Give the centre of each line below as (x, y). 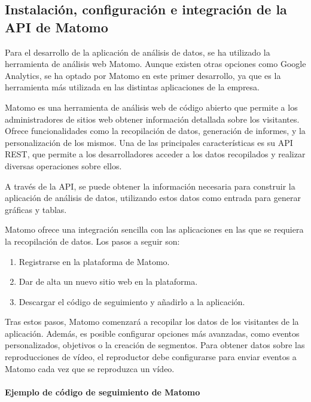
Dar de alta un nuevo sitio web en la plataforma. (108, 281)
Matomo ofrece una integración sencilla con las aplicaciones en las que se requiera (154, 229)
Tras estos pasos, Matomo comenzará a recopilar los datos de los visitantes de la (152, 322)
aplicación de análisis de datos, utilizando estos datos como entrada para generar (153, 198)
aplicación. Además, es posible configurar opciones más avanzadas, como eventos (152, 333)
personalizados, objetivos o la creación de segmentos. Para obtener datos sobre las (155, 345)
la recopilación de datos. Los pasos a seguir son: (92, 241)
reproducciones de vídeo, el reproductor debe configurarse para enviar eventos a (151, 357)
